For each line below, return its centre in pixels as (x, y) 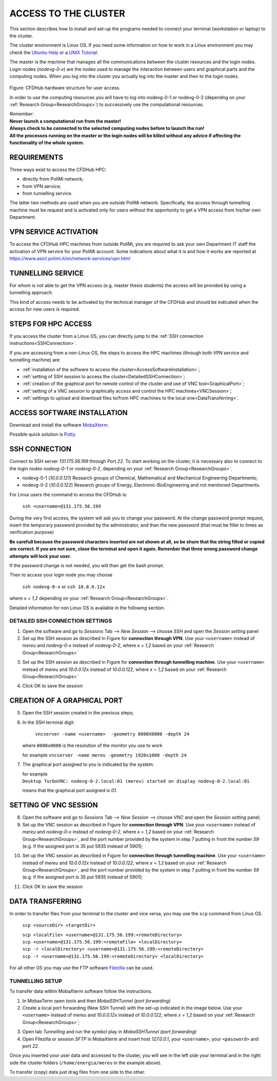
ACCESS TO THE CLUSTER (67, 13)
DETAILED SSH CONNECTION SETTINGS (61, 621)
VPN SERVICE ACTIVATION (54, 232)
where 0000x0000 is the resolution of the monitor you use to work (92, 746)
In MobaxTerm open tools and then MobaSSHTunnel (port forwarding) (96, 1000)
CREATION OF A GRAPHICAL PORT (66, 701)
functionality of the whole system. (47, 143)
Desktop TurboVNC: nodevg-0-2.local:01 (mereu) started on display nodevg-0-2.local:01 (136, 781)
